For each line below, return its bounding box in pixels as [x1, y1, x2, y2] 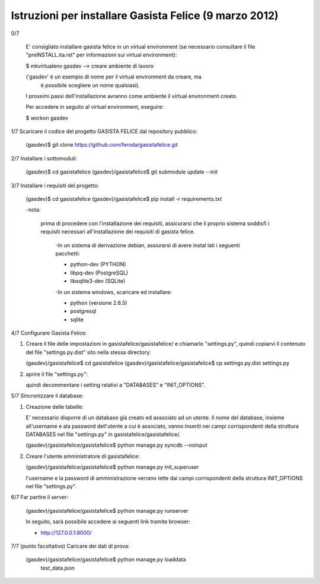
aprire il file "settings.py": [25, 370, 88, 377]
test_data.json [40, 564, 75, 572]
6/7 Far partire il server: [11, 494, 69, 501]
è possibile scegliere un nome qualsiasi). [40, 81, 140, 89]
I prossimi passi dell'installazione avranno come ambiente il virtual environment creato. [25, 92, 238, 99]
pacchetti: [55, 250, 80, 257]
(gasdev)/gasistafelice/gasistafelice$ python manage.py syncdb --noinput [25, 441, 207, 449]
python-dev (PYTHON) [70, 261, 127, 268]
